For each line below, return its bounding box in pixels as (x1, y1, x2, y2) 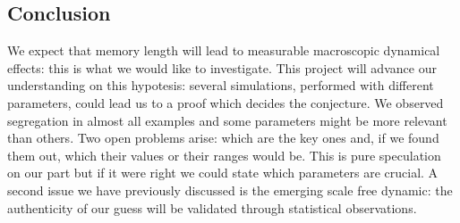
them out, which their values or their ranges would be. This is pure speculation (7, 145, 441, 164)
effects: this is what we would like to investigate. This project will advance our (7, 58, 437, 77)
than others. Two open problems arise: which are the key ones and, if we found (7, 128, 439, 147)
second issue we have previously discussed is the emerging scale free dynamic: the (7, 180, 453, 199)
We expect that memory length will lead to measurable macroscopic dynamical (7, 41, 440, 60)
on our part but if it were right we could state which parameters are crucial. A (7, 163, 439, 182)
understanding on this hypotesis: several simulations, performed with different (7, 76, 434, 95)
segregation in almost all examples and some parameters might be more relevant (7, 111, 447, 129)
